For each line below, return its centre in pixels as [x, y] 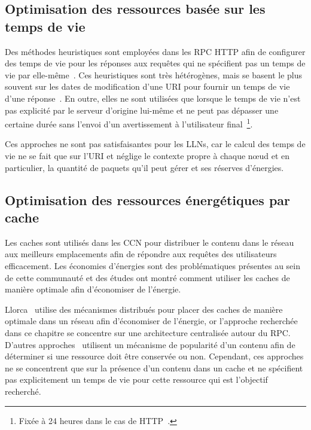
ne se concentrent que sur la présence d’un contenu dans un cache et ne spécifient [154, 368]
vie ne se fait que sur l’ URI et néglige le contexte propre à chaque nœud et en [147, 155]
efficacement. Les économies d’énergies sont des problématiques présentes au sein [153, 265]
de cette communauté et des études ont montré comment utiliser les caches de [147, 277]
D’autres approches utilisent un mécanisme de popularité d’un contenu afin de [150, 344]
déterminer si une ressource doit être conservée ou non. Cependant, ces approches [154, 356]
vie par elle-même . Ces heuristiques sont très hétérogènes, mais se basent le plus [154, 74]
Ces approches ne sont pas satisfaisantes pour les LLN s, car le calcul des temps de [155, 144]
